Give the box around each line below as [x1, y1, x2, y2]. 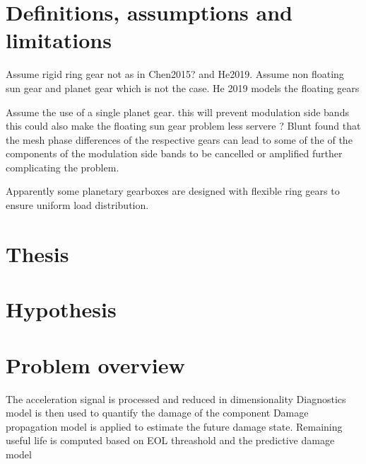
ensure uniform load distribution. [6, 198, 149, 213]
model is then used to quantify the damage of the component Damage [6, 405, 309, 420]
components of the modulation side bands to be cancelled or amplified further [6, 146, 343, 161]
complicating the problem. [6, 159, 119, 174]
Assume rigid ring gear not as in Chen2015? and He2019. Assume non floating [6, 67, 344, 81]
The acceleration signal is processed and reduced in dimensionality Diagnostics [6, 391, 346, 406]
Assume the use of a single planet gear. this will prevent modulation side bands [6, 104, 349, 119]
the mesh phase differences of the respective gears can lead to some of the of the [6, 132, 353, 147]
